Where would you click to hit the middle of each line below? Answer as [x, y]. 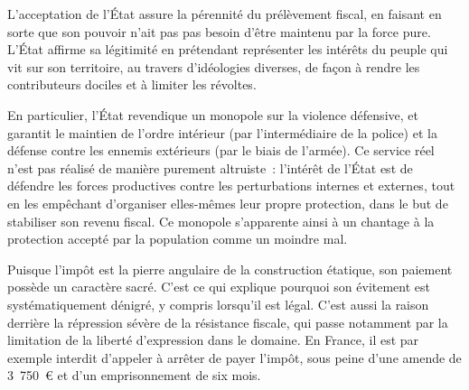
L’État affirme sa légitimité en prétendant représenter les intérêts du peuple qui [228, 49]
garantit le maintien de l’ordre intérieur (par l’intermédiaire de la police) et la [222, 132]
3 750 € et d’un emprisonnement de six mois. [134, 375]
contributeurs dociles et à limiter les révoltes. [132, 84]
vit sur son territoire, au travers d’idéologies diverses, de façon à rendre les [214, 66]
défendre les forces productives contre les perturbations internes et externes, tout [231, 186]
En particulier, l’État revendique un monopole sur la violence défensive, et [213, 114]
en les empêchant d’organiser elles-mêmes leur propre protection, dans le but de [228, 203]
